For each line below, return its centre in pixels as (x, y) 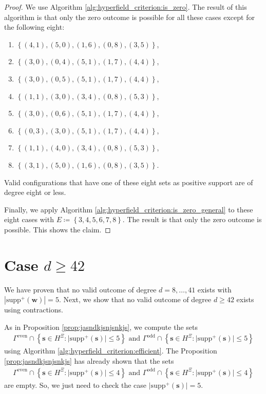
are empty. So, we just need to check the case (75, 385)
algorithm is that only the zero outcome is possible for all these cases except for (129, 17)
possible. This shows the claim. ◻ (58, 229)
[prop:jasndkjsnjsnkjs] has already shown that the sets (89, 361)
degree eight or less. (35, 192)
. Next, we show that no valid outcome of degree (135, 299)
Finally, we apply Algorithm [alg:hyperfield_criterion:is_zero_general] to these (129, 209)
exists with (214, 289)
